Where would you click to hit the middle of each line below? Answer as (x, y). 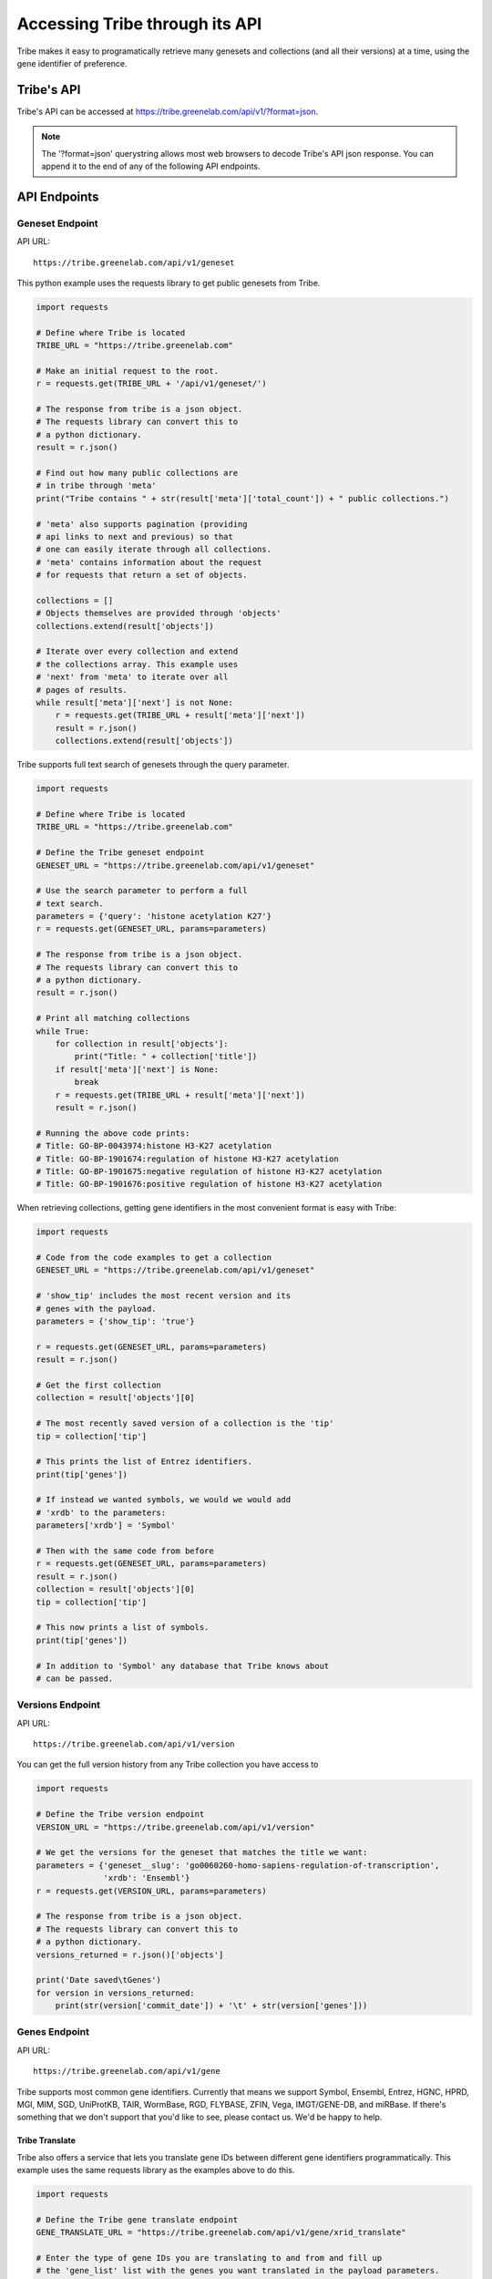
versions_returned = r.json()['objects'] (130, 1954)
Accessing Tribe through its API (139, 24)
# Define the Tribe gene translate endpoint (137, 2219)
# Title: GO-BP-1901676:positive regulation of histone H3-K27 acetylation (209, 1184)
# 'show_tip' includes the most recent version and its (164, 1296)
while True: (63, 1031)
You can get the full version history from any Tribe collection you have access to (168, 1765)
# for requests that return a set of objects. (142, 575)
